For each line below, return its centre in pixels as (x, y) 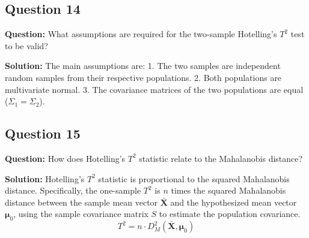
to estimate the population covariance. (230, 214)
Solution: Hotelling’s (45, 178)
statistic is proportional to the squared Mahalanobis (194, 178)
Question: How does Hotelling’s (65, 158)
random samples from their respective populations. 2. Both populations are (143, 77)
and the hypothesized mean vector (234, 202)
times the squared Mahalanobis (228, 190)
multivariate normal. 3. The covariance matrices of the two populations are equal (154, 89)
